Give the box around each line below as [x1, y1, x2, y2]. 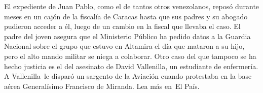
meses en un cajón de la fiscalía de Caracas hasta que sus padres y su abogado [4, 11, 248, 21]
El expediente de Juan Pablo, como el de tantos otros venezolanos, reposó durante [4, 1, 259, 11]
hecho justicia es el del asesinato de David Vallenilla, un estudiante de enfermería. [4, 60, 258, 71]
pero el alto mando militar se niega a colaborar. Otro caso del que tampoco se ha [4, 50, 256, 61]
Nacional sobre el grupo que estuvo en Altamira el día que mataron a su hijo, [4, 41, 245, 51]
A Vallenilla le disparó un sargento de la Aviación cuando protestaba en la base [4, 71, 252, 81]
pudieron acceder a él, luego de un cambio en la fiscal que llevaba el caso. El [4, 21, 241, 32]
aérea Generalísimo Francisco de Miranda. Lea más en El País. [4, 80, 200, 91]
